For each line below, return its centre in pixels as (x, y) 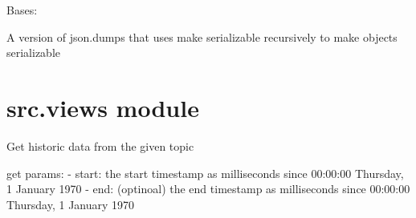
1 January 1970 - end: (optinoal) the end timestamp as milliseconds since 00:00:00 (208, 189)
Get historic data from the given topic (100, 145)
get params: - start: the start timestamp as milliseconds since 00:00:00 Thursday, (205, 173)
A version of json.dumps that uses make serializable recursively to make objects (202, 36)
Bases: (22, 10)
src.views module (103, 107)
